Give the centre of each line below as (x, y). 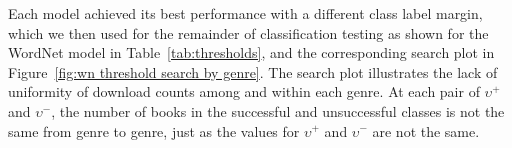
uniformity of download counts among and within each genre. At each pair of (244, 91)
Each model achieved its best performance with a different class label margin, (245, 13)
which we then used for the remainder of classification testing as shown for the (248, 32)
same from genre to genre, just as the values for (154, 130)
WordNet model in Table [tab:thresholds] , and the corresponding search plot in (251, 52)
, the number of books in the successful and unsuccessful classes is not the (278, 110)
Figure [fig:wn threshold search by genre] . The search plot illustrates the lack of (253, 71)
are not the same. (426, 130)
